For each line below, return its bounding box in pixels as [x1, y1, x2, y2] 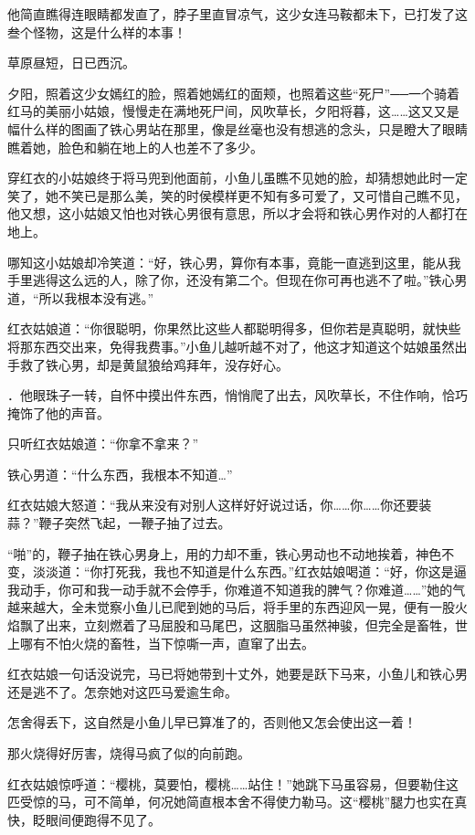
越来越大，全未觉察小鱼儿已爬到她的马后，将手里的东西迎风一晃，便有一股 [7, 597, 455, 617]
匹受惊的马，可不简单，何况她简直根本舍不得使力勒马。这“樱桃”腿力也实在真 [7, 792, 468, 811]
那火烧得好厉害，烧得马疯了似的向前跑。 [7, 744, 250, 762]
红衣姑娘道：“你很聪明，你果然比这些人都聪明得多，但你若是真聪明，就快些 [7, 319, 461, 338]
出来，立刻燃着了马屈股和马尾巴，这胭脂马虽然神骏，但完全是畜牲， [45, 616, 455, 635]
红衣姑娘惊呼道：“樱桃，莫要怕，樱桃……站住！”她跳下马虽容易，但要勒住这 [7, 774, 459, 793]
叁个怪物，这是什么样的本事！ [7, 22, 186, 41]
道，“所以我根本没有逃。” [7, 288, 154, 307]
